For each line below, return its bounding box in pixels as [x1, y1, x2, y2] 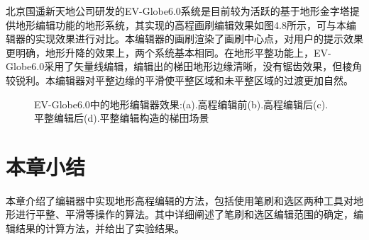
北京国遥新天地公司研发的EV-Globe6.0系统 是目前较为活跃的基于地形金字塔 [6, 4, 350, 18]
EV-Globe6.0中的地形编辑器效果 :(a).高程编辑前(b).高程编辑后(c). [34, 96, 329, 111]
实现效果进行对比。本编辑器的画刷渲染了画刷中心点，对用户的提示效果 [35, 31, 363, 46]
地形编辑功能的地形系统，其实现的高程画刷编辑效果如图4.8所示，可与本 [15, 17, 346, 32]
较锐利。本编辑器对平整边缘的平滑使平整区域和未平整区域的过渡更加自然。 [6, 72, 353, 87]
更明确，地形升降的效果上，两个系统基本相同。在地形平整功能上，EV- [6, 45, 331, 59]
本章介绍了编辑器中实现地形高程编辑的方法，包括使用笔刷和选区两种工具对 [6, 193, 353, 207]
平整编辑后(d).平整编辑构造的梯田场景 [34, 110, 209, 125]
